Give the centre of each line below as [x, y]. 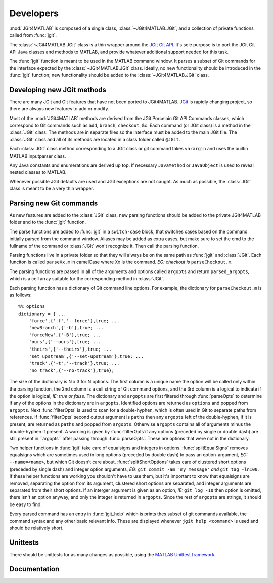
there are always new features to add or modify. [59, 109]
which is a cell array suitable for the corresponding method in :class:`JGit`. [87, 279]
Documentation [34, 569]
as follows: [21, 295]
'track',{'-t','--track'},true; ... [74, 363]
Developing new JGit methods [58, 89]
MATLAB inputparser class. [38, 156]
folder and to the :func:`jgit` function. [48, 222]
